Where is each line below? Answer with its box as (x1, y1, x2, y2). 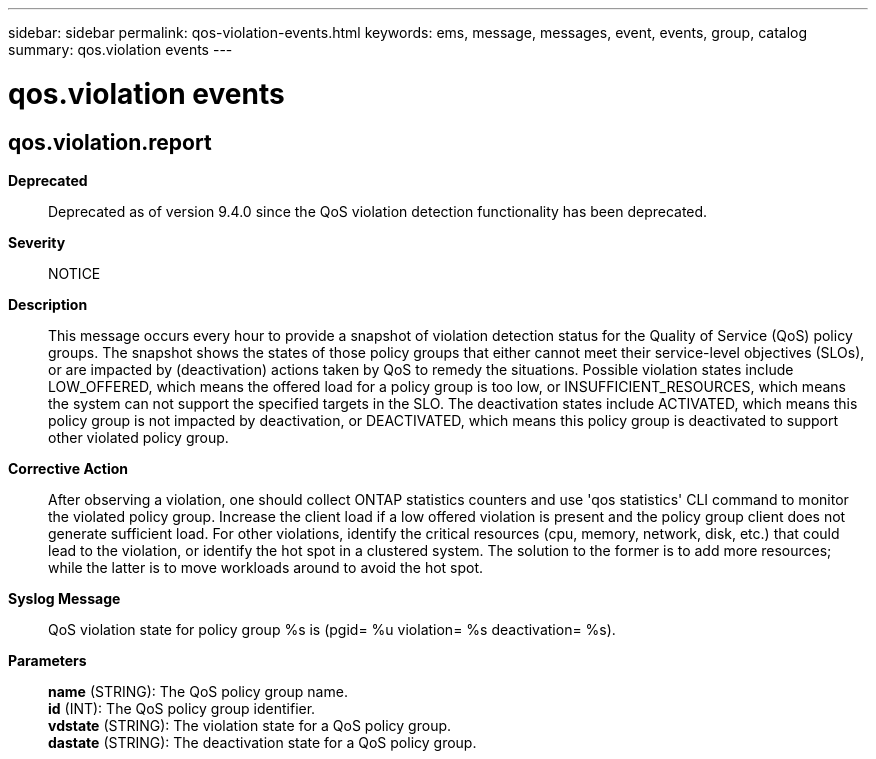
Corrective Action (8, 459, 128, 477)
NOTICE (48, 264, 101, 282)
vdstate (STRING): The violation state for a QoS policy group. (48, 716, 452, 734)
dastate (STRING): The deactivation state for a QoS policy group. (48, 733, 477, 751)
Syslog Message (8, 589, 121, 607)
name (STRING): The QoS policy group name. (48, 682, 348, 700)
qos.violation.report (8, 129, 212, 155)
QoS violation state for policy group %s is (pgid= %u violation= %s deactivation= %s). (48, 620, 616, 638)
